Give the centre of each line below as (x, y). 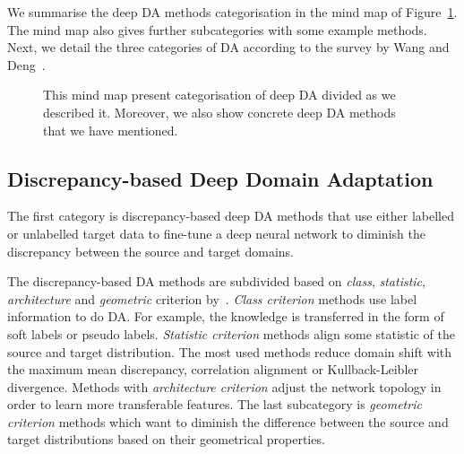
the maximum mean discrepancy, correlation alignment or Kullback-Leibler (213, 369)
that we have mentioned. (111, 130)
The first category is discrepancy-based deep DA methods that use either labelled (231, 216)
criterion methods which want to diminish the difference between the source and (228, 421)
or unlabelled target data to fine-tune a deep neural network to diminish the (216, 233)
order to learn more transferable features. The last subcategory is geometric (215, 404)
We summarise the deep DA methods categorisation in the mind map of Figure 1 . (232, 12)
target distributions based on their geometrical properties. (166, 439)
